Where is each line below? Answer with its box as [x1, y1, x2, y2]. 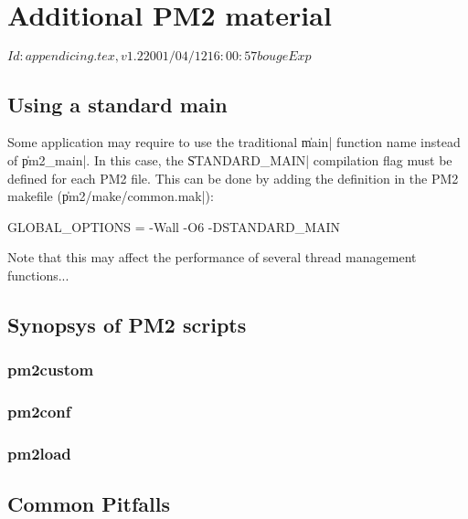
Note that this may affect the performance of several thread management [7, 248, 417, 267]
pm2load [7, 441, 71, 464]
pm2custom [7, 358, 94, 381]
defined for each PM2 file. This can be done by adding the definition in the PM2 [7, 168, 459, 187]
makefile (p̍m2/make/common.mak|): [7, 186, 214, 206]
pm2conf [7, 400, 71, 423]
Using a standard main [7, 90, 228, 118]
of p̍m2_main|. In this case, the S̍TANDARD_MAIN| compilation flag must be [7, 150, 452, 169]
